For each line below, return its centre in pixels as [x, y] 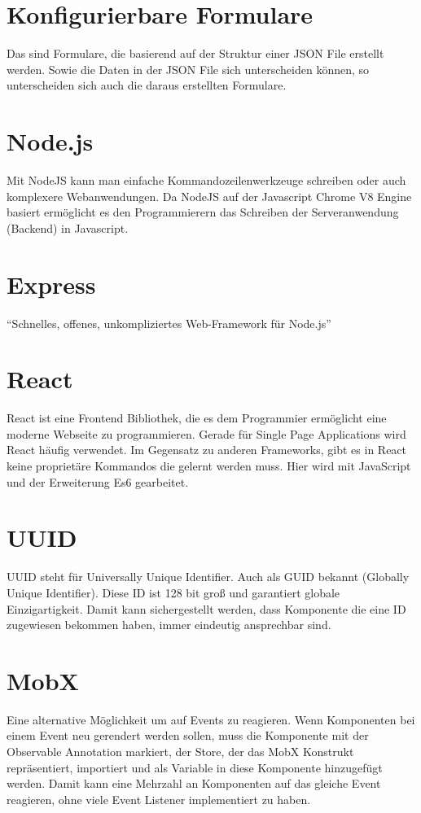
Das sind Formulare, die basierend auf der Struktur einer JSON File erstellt [195, 53]
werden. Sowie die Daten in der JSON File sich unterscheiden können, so [188, 69]
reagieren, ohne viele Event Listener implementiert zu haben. [159, 799]
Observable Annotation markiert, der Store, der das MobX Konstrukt [180, 752]
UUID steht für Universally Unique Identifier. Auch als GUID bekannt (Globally [208, 577]
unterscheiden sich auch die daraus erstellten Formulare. [147, 85]
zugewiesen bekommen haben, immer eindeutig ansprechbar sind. [169, 625]
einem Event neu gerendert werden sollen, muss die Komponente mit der [188, 735]
